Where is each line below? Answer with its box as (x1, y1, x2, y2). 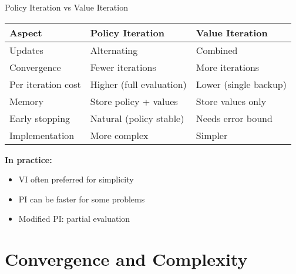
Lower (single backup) (196, 77, 287, 91)
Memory (9, 94, 43, 108)
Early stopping (9, 111, 70, 125)
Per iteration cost (9, 77, 81, 91)
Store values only (196, 94, 267, 108)
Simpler (196, 128, 228, 142)
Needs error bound (196, 111, 273, 125)
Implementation (9, 128, 75, 142)
